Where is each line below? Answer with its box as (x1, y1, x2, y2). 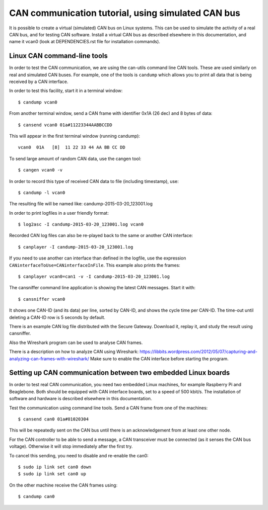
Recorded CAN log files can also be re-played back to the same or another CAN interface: (9, 233, 193, 239)
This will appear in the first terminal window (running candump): (9, 133, 140, 139)
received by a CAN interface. (9, 79, 68, 85)
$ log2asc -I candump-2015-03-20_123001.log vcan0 (18, 222, 144, 227)
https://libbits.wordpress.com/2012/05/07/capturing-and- (139, 348, 258, 355)
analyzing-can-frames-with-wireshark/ (9, 355, 89, 361)
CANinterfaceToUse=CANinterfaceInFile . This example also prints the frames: (9, 262, 181, 268)
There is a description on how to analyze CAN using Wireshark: (9, 348, 139, 355)
